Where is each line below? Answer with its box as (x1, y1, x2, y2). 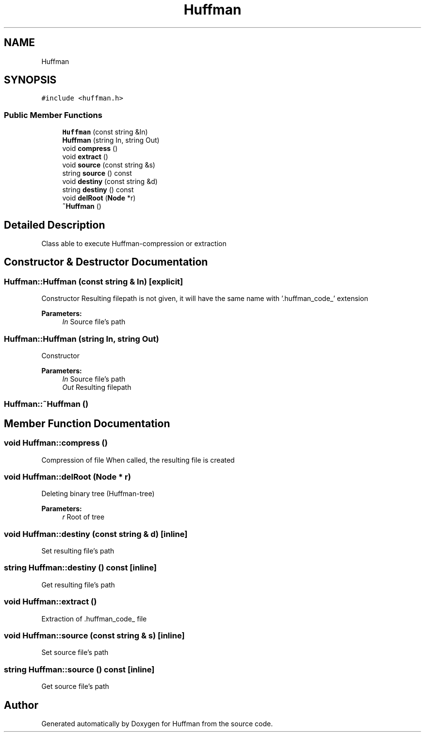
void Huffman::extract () (4, 597, 97, 607)
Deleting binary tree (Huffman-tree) (41, 489, 155, 498)
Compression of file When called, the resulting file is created (41, 455, 235, 464)
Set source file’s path (41, 648, 109, 657)
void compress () (62, 144, 118, 153)
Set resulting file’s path (41, 547, 114, 555)
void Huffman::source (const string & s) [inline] (4, 630, 185, 640)
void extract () (62, 152, 108, 161)
